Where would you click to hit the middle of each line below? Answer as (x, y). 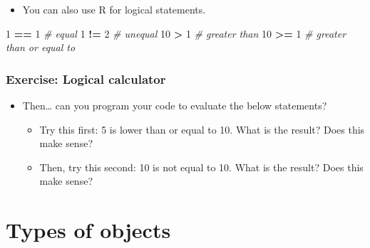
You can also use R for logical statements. (114, 9)
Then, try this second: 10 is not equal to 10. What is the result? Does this (201, 167)
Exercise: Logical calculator (86, 79)
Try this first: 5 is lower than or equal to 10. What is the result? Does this (202, 129)
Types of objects (88, 230)
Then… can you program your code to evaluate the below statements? (175, 105)
